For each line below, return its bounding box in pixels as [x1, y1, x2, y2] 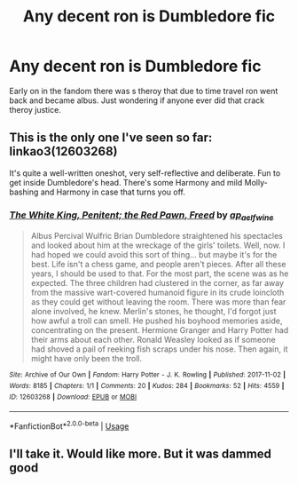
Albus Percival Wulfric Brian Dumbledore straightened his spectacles [30, 231, 284, 242]
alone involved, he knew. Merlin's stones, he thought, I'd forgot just [30, 306, 277, 317]
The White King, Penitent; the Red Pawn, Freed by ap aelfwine [9, 209, 274, 223]
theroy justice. [9, 104, 62, 115]
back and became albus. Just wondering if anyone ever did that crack [9, 95, 264, 106]
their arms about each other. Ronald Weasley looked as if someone [30, 335, 277, 345]
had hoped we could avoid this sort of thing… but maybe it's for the [30, 250, 278, 260]
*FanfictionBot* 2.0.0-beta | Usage [9, 419, 129, 432]
